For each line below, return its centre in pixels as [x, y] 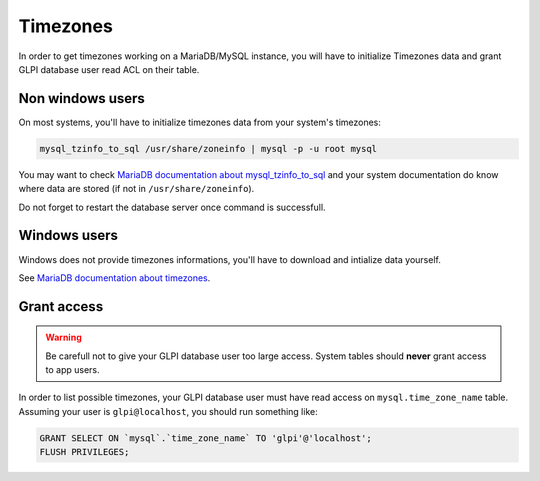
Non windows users [81, 98]
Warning [63, 337]
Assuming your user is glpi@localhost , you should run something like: [168, 411]
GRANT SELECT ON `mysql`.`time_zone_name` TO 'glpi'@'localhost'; [205, 438]
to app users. [72, 370]
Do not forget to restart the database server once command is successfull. [172, 207]
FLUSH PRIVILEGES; [84, 452]
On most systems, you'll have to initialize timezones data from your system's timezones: [200, 122]
